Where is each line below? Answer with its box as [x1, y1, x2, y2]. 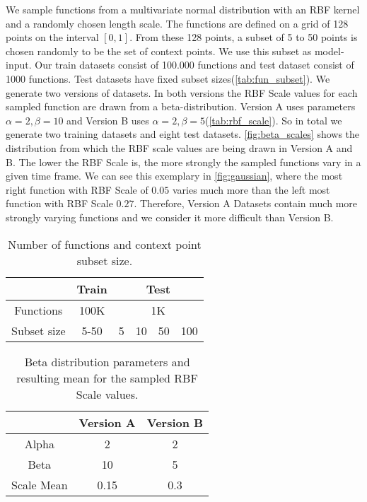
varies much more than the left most [172, 182, 330, 197]
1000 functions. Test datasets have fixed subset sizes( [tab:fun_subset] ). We [6, 71, 330, 86]
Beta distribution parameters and [24, 353, 190, 370]
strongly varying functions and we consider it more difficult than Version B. [6, 209, 334, 224]
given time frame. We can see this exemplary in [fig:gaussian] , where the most [6, 168, 343, 183]
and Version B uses [66, 112, 149, 127]
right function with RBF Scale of [6, 182, 148, 197]
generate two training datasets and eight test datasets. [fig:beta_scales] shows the [6, 127, 360, 141]
